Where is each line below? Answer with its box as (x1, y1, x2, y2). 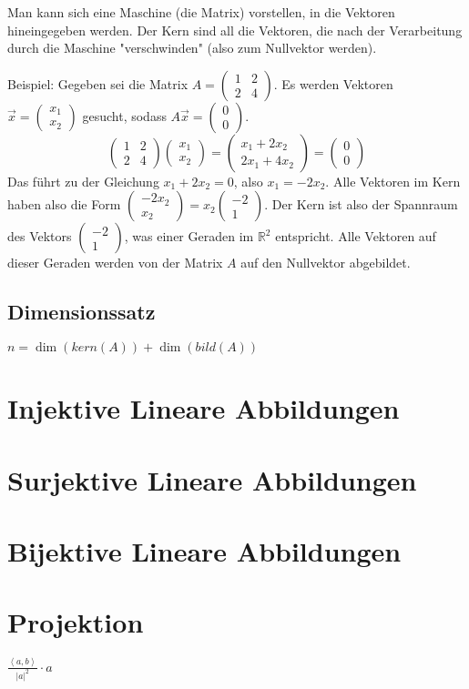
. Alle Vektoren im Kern (325, 171, 461, 190)
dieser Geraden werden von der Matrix (7, 253, 223, 272)
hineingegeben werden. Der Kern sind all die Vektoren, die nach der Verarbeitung (7, 20, 463, 39)
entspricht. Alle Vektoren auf (275, 227, 436, 246)
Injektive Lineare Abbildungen (7, 390, 400, 427)
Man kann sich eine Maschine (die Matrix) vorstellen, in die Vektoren (7, 3, 395, 21)
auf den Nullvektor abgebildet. (240, 253, 411, 272)
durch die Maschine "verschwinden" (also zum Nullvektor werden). (7, 38, 377, 57)
